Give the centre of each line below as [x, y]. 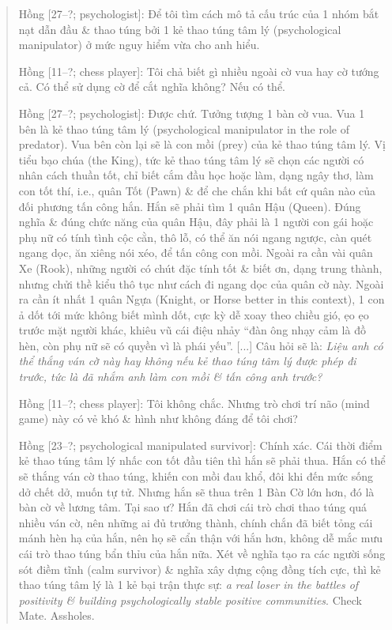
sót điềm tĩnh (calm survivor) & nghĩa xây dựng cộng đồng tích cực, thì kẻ [200, 569]
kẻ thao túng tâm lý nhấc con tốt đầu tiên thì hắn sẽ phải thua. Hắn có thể [202, 460]
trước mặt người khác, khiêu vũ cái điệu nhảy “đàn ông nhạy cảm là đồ [192, 330]
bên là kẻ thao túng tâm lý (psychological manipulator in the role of [184, 128]
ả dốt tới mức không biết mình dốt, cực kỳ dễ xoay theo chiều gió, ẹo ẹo [194, 314]
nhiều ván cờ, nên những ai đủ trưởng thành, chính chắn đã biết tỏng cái [196, 522]
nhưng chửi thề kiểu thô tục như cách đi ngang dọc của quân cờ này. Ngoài [201, 283]
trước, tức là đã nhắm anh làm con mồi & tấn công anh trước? [170, 377]
